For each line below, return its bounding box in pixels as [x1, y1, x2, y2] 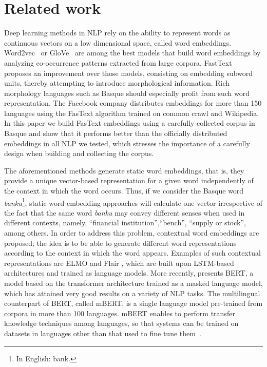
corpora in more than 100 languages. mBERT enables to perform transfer [4, 307, 235, 318]
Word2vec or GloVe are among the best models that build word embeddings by [4, 47, 261, 58]
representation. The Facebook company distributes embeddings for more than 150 [4, 98, 262, 108]
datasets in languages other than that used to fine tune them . [4, 328, 201, 338]
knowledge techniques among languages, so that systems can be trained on [4, 318, 239, 329]
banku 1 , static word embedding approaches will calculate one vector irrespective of [4, 196, 262, 208]
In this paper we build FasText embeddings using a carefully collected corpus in [4, 118, 255, 128]
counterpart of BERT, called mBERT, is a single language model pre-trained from [4, 298, 263, 308]
